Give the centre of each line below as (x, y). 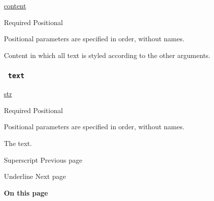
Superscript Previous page (43, 159)
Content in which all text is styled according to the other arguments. (107, 55)
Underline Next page (35, 176)
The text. (18, 143)
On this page (26, 192)
